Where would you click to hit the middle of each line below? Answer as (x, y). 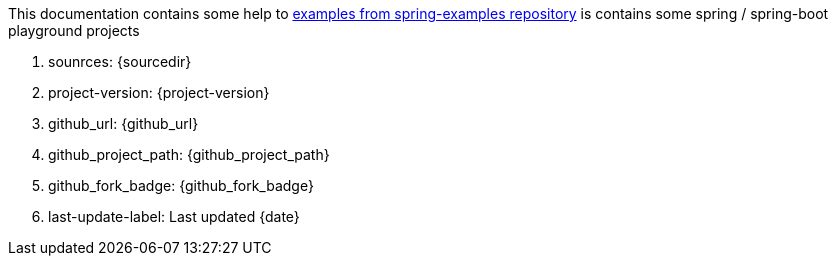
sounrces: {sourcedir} (120, 61)
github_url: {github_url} (123, 123)
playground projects (74, 30)
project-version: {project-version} (159, 92)
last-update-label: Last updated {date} (174, 216)
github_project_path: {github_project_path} (189, 154)
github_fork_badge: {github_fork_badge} (181, 185)
